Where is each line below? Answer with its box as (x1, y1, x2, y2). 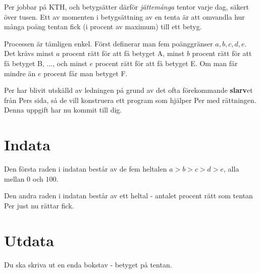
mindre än (4, 68, 36, 78)
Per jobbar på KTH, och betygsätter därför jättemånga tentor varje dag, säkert (4, 2, 249, 12)
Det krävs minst (4, 48, 54, 59)
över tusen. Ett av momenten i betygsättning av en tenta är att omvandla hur (4, 11, 245, 22)
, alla (224, 163, 239, 174)
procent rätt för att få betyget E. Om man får (95, 58, 238, 68)
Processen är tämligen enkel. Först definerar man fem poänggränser (4, 38, 213, 48)
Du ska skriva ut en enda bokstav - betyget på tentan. (4, 259, 172, 269)
